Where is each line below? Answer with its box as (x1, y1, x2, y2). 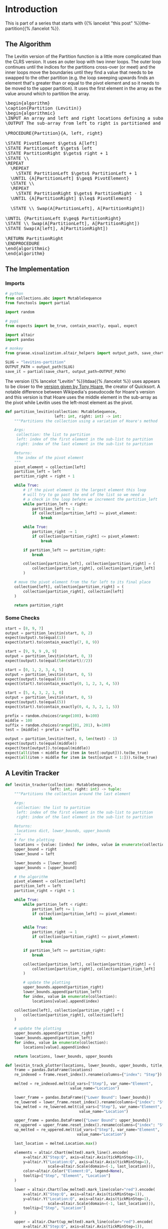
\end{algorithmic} (5, 246, 50, 251)
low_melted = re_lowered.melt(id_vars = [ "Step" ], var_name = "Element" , (14, 1104, 162, 1109)
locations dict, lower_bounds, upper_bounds (16, 828, 111, 833)
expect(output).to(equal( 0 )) (5, 677, 66, 682)
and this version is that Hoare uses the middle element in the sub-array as (5, 394, 157, 400)
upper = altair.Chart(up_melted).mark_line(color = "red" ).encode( (14, 1219, 153, 1224)
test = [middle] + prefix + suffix (5, 727, 79, 732)
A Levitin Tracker (5, 769, 59, 777)
